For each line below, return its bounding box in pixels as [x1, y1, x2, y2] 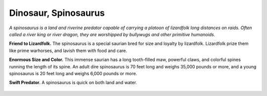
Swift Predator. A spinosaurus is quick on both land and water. [9, 80, 137, 86]
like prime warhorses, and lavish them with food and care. [9, 48, 128, 53]
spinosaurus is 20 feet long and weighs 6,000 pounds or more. [9, 70, 137, 76]
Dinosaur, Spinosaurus [9, 7, 105, 18]
